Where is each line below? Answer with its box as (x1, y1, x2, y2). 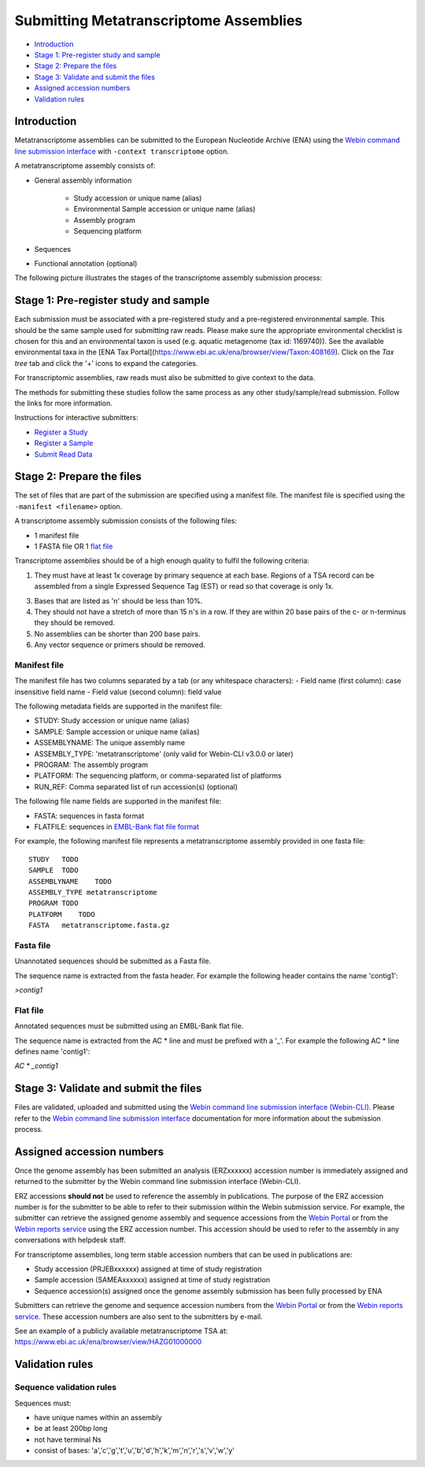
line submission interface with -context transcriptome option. (14, 146, 230, 156)
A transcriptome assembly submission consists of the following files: (14, 516, 238, 526)
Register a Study (34, 427, 88, 437)
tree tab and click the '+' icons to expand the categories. (14, 358, 198, 368)
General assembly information (34, 176, 132, 185)
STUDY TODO (28, 855, 79, 863)
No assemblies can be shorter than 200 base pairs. (34, 629, 201, 638)
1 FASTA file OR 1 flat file (34, 541, 113, 551)
